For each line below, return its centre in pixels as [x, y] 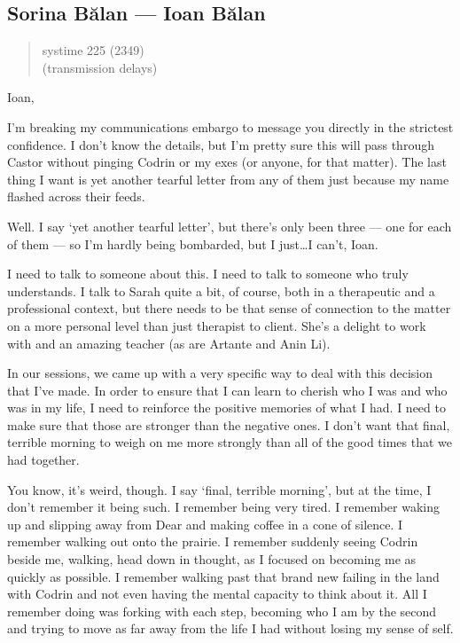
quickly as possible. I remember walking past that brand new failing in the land [223, 576]
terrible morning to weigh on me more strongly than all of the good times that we [230, 442]
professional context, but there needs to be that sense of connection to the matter [229, 308]
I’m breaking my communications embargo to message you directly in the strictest [230, 126]
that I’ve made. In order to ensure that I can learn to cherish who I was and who [227, 390]
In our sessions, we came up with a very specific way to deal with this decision [220, 373]
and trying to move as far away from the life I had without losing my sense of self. [230, 628]
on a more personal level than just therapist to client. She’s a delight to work [217, 325]
